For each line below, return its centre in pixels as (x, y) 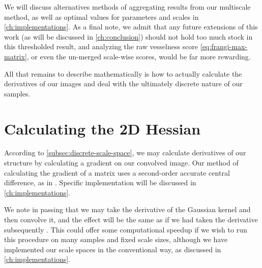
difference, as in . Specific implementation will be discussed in (100, 182)
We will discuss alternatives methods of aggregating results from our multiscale (127, 7)
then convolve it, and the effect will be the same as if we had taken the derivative (131, 220)
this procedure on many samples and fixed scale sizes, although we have (116, 239)
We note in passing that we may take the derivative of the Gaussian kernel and (127, 209)
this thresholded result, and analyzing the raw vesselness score (101, 46)
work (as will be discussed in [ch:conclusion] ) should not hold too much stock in (128, 36)
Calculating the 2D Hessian (103, 128)
